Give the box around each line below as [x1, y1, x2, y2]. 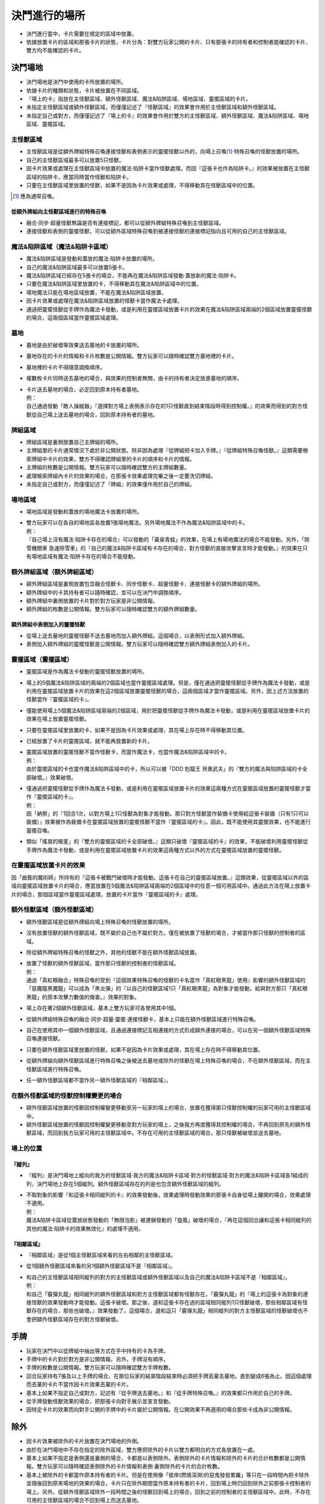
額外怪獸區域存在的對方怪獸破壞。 [36, 1315, 122, 1323]
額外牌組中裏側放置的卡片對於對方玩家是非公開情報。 [26, 597, 158, 604]
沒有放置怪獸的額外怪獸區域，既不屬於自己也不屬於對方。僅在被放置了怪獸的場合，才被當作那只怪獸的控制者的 [26, 929, 300, 937]
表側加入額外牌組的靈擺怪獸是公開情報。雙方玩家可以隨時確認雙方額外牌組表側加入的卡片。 [26, 641, 253, 648]
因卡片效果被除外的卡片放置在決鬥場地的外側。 [26, 1438, 143, 1445]
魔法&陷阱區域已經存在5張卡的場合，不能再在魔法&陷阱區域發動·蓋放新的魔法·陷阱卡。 [26, 271, 240, 279]
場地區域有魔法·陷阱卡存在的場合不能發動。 [31, 553, 139, 559]
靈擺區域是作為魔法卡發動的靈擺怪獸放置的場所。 [26, 668, 147, 675]
